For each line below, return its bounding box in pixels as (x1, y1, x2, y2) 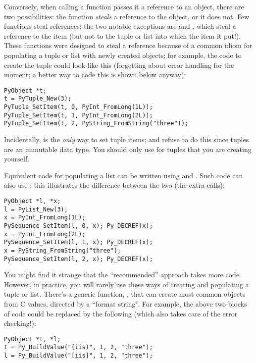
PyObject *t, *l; (4, 335, 61, 343)
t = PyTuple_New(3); (4, 95, 72, 103)
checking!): (4, 318, 36, 328)
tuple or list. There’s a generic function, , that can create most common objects (4, 289, 245, 299)
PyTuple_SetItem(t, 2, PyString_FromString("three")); (4, 120, 189, 127)
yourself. (4, 154, 30, 164)
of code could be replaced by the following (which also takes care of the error (4, 308, 238, 318)
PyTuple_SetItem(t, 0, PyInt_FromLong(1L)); (4, 104, 153, 111)
